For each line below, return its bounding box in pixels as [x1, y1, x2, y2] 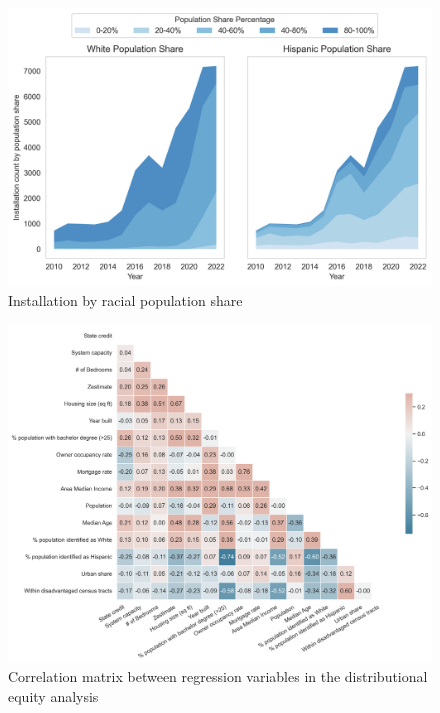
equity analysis [8, 685, 99, 706]
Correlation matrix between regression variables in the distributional [8, 666, 428, 687]
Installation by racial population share [8, 289, 243, 310]
